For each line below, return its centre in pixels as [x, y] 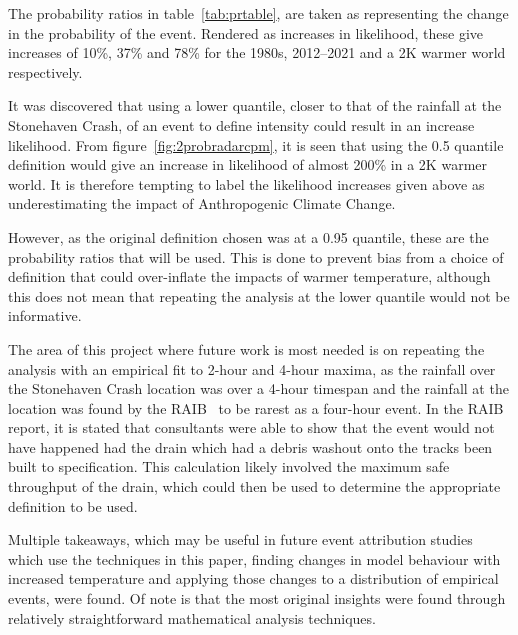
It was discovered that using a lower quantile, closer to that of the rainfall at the [255, 105]
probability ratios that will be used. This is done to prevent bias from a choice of [256, 256]
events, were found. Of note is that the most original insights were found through [257, 598]
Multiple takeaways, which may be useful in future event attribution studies [240, 539]
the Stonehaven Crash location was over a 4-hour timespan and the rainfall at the [258, 388]
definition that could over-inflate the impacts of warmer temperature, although [249, 276]
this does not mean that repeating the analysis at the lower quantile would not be [259, 295]
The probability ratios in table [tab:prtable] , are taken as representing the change [258, 13]
